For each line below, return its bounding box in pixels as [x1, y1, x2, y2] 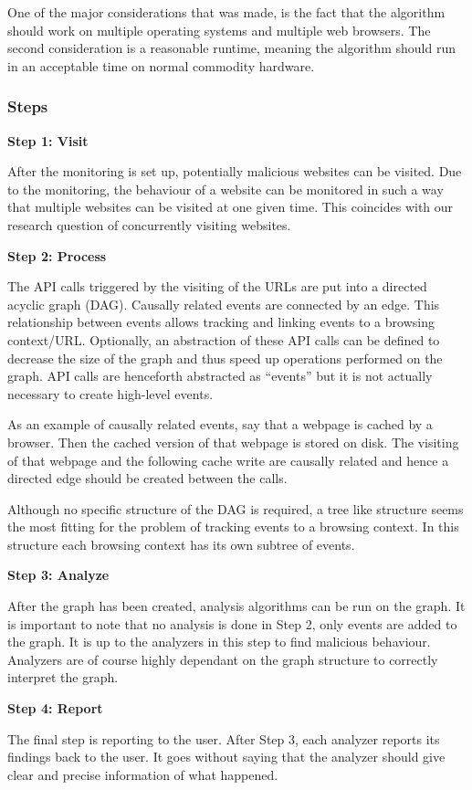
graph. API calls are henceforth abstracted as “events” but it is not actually [7, 366, 433, 385]
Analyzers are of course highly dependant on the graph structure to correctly [7, 649, 438, 669]
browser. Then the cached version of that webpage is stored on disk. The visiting [7, 432, 459, 451]
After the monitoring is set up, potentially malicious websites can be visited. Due [7, 162, 462, 181]
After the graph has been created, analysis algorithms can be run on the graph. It [7, 596, 466, 616]
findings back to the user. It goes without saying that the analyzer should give [7, 747, 446, 766]
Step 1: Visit [7, 131, 89, 150]
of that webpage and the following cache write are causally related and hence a [7, 450, 449, 469]
